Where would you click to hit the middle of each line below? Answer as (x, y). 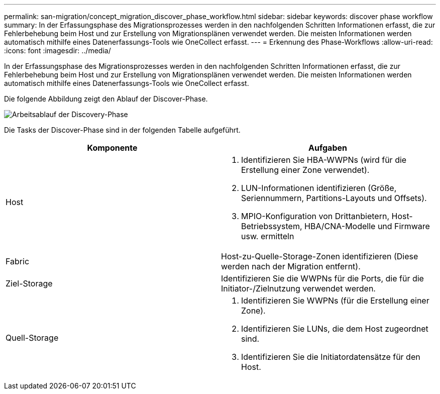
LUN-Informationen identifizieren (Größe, (319, 188)
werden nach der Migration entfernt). (291, 266)
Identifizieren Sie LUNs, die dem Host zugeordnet (335, 329)
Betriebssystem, (272, 226)
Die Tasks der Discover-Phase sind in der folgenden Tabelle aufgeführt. (122, 130)
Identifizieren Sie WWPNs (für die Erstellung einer (335, 301)
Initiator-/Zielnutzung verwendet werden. (298, 288)
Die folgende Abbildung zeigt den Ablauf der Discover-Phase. (106, 99)
